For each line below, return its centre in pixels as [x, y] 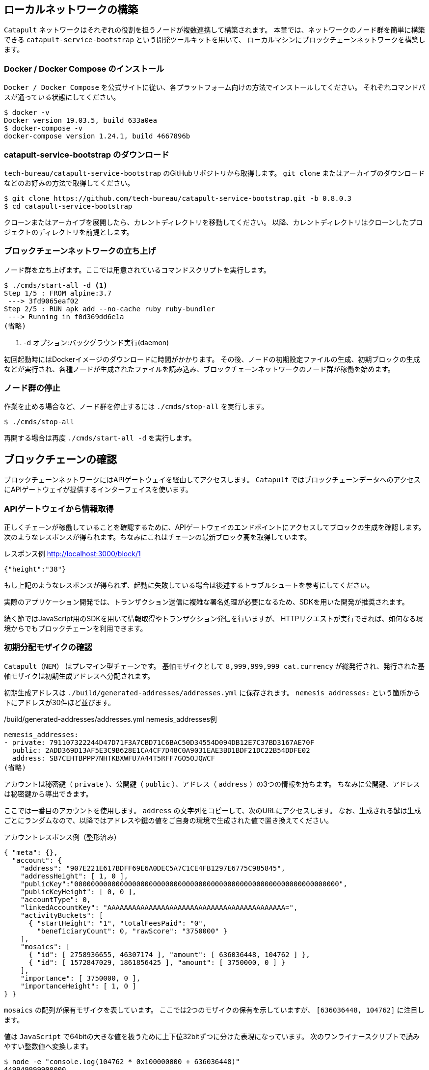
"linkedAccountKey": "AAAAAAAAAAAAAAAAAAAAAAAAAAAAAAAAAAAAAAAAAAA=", [159, 907]
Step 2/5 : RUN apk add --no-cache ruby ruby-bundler [109, 309]
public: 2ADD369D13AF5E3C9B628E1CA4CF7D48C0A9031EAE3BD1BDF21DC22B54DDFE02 [161, 750]
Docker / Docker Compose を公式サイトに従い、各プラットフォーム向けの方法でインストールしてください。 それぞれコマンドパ [215, 87]
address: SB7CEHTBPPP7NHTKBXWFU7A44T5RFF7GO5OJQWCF [113, 758]
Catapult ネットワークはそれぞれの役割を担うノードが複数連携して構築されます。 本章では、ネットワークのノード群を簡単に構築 [214, 30]
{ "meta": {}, [31, 852]
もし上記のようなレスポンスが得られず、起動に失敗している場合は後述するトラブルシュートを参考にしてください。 [189, 585]
